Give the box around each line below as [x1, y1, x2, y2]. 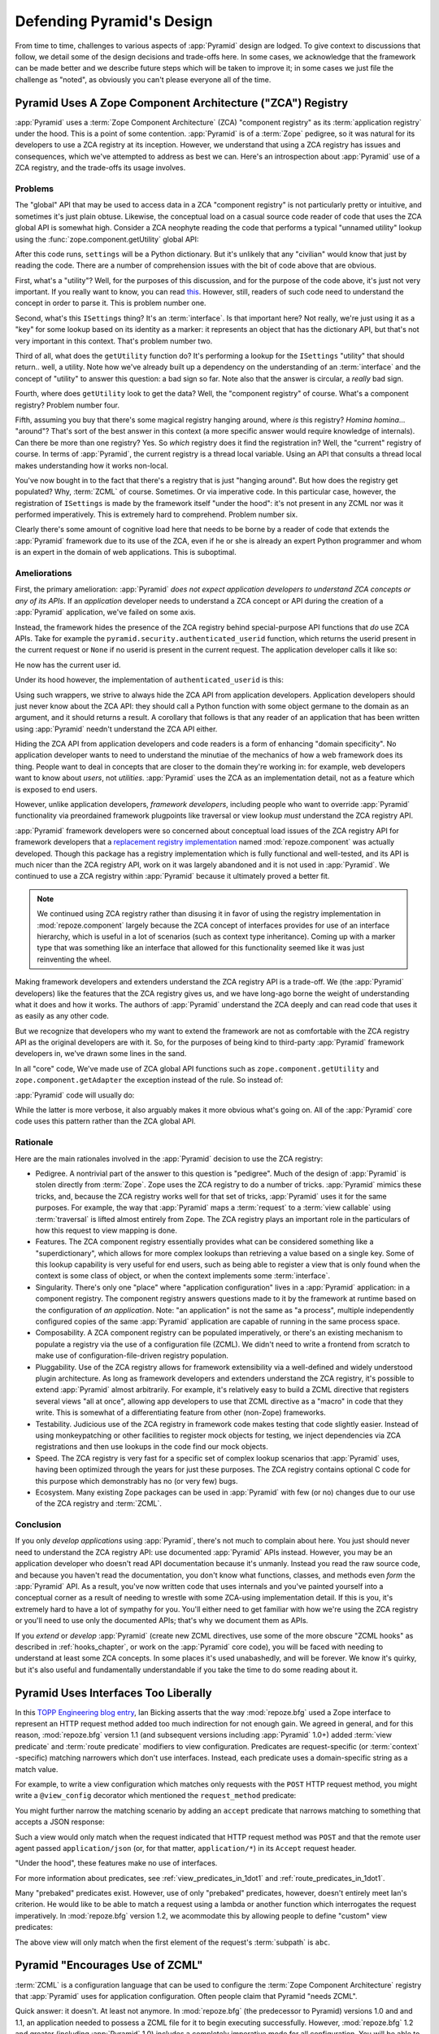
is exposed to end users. [15, 784, 98, 794]
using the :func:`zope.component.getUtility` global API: [15, 234, 199, 244]
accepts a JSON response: [15, 1817, 105, 1827]
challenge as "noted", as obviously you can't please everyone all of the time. [15, 74, 272, 85]
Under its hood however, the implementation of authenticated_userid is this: [15, 675, 284, 685]
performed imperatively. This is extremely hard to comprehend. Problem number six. [15, 509, 298, 520]
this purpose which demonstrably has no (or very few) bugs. [35, 1476, 239, 1486]
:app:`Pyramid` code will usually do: [15, 1090, 135, 1100]
